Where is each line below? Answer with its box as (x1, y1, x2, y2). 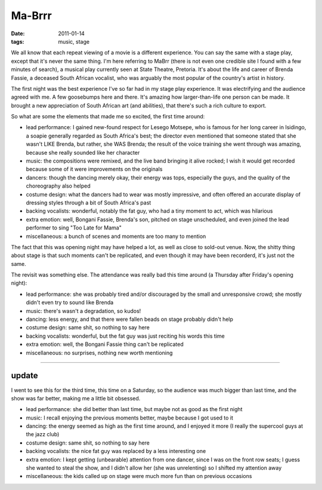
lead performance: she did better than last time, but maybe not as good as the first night (26, 406, 243, 413)
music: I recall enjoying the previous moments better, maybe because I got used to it (26, 414, 234, 421)
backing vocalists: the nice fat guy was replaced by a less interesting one (26, 448, 206, 455)
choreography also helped (26, 182, 91, 189)
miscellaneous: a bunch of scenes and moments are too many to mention (26, 232, 206, 240)
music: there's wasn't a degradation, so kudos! (26, 307, 141, 314)
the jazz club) (26, 431, 60, 438)
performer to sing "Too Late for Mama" (26, 224, 122, 231)
